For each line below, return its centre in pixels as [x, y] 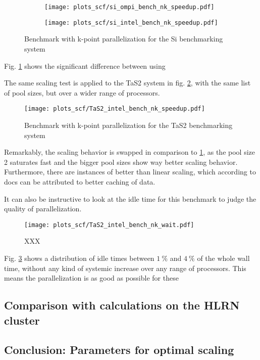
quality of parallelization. [43, 209]
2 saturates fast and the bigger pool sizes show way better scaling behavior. [121, 162]
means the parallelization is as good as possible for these [91, 278]
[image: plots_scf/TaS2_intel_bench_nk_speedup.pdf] [115, 109]
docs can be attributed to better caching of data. [80, 181]
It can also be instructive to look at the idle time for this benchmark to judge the [130, 198]
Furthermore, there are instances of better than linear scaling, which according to [130, 172]
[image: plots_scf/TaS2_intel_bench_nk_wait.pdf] [109, 225]
